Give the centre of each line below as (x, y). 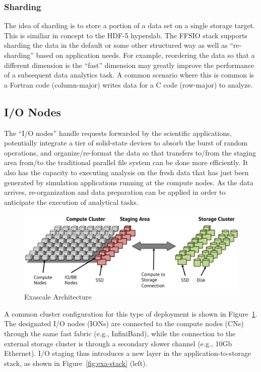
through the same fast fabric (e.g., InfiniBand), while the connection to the (120, 333)
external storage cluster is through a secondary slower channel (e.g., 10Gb (118, 343)
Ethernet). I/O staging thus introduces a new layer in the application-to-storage (128, 353)
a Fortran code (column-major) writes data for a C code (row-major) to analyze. (128, 84)
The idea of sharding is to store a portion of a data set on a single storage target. (130, 25)
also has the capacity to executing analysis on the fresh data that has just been (126, 172)
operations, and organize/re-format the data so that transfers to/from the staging (130, 152)
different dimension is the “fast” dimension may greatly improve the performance (129, 65)
